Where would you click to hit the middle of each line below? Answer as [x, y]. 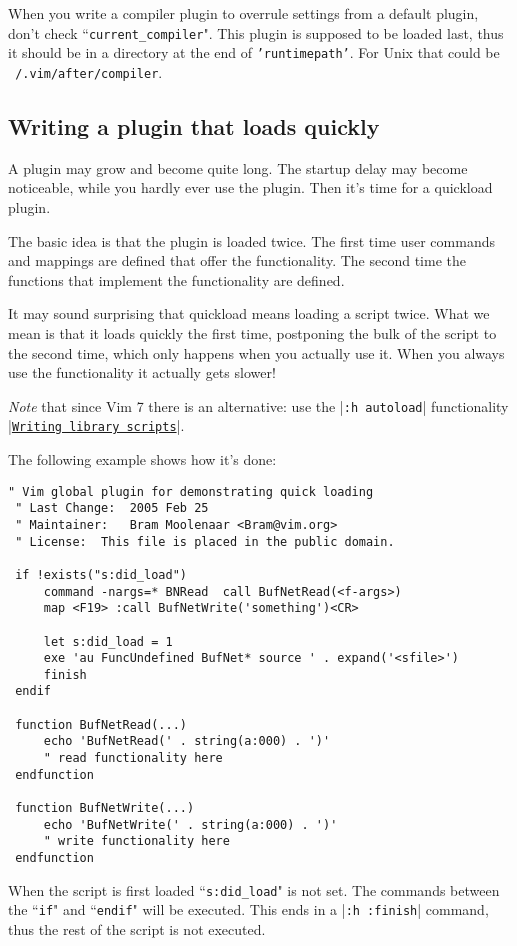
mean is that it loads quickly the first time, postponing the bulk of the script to [252, 332]
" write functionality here [136, 841]
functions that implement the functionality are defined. [176, 279]
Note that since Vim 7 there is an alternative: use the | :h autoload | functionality [258, 405]
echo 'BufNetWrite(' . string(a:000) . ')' [190, 824]
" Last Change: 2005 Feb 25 [112, 508]
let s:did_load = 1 [108, 641]
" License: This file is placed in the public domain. [205, 541]
